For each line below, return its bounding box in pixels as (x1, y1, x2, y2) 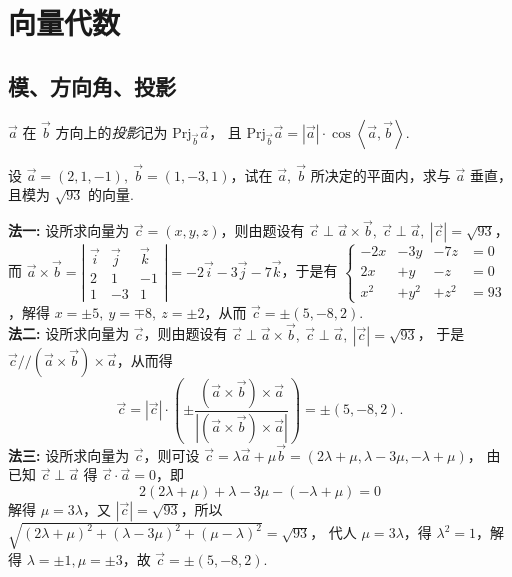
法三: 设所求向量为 (8, 444, 130, 465)
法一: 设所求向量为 (8, 220, 130, 241)
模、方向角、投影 (8, 70, 176, 101)
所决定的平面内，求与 (310, 164, 451, 185)
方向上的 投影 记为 (55, 121, 168, 142)
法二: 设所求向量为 (8, 323, 130, 344)
